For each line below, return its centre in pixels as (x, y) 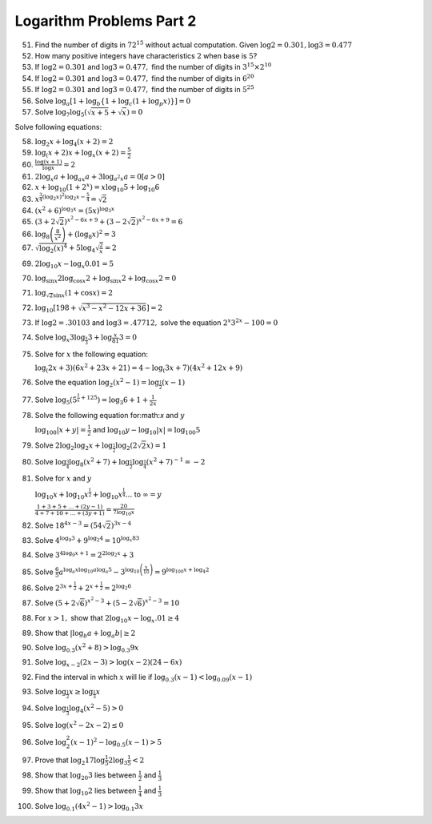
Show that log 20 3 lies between (86, 776)
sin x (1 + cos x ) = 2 (83, 294)
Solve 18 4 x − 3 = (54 (68, 525)
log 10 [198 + (56, 308)
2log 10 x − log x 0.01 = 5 (74, 265)
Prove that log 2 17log (70, 761)
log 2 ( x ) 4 (53, 249)
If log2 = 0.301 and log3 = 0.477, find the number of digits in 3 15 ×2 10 (153, 66)
